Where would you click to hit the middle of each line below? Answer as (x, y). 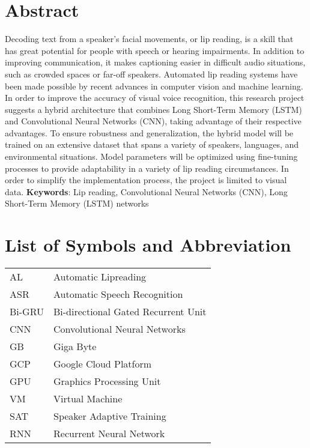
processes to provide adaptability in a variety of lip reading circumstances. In (147, 168)
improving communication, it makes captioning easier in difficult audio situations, (155, 62)
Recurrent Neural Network (109, 434)
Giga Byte (75, 347)
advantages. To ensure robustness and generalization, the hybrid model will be (149, 132)
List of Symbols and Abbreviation (148, 245)
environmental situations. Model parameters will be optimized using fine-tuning (151, 156)
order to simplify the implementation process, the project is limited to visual (146, 180)
